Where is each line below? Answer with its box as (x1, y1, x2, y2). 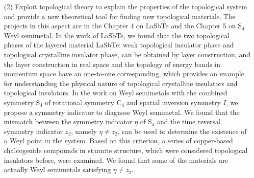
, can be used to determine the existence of (117, 126, 247, 136)
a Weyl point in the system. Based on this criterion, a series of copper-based (4, 135, 233, 146)
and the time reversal (156, 116, 221, 127)
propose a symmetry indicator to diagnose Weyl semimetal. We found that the (4, 107, 240, 117)
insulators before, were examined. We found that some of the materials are (4, 155, 229, 165)
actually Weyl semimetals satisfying (4, 164, 111, 175)
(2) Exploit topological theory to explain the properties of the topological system (4, 1, 248, 11)
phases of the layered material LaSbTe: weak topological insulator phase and (4, 40, 234, 50)
